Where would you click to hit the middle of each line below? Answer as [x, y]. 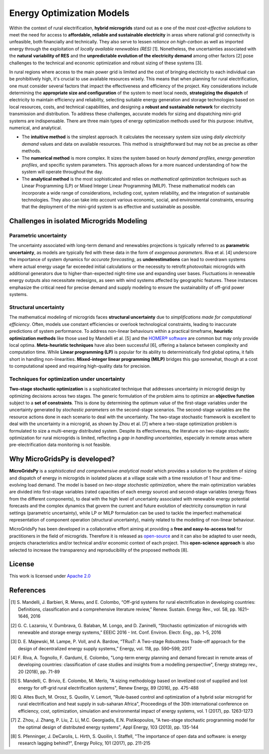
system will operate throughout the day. [62, 172]
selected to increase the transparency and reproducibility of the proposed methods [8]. [99, 550]
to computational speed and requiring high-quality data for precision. [80, 366]
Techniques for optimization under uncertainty [67, 379]
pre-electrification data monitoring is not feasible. [60, 445]
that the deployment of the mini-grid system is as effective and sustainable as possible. [111, 207]
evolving [18, 485]
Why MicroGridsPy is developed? [62, 459]
